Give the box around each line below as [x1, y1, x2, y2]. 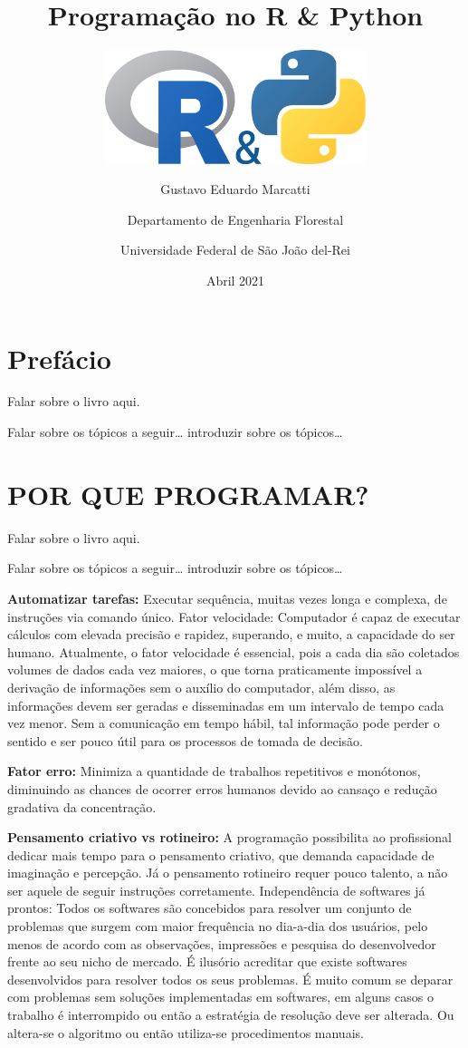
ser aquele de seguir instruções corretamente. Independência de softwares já [7, 880, 425, 899]
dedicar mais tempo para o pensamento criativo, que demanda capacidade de [7, 845, 435, 864]
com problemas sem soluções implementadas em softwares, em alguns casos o [7, 987, 434, 1006]
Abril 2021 [205, 270, 265, 289]
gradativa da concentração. [7, 797, 157, 816]
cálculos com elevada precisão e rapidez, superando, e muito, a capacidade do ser [7, 625, 455, 644]
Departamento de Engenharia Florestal [127, 209, 344, 228]
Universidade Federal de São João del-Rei [120, 240, 350, 259]
